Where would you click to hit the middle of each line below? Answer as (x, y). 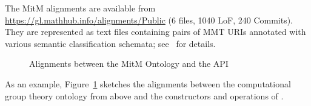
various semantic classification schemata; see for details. (110, 43)
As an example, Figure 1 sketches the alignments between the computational (148, 83)
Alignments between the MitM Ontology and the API (129, 64)
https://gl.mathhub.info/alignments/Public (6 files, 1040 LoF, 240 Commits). (149, 20)
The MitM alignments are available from (80, 8)
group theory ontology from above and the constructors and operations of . (144, 95)
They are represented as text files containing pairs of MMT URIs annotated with (155, 32)
